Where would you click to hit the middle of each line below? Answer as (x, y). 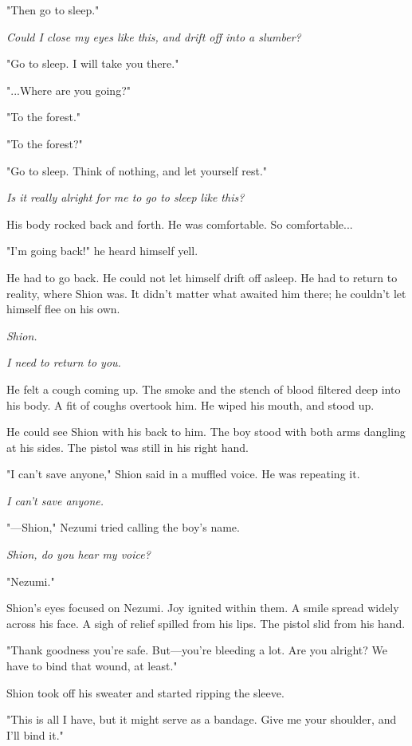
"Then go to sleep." (53, 10)
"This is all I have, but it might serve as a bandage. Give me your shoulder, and (202, 719)
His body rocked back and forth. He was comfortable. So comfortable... (180, 224)
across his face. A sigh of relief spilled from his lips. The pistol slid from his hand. (206, 623)
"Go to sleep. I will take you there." (93, 63)
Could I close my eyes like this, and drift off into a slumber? (154, 36)
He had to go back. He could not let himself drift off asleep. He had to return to (202, 277)
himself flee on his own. (63, 309)
